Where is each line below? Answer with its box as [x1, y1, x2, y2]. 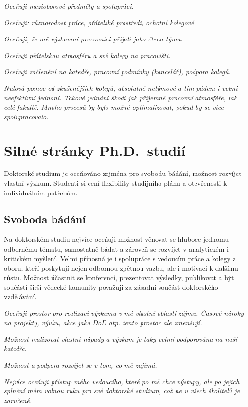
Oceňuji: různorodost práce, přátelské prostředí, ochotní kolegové [4, 17, 194, 27]
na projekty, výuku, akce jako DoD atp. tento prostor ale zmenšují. [4, 317, 202, 328]
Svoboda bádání [4, 211, 86, 226]
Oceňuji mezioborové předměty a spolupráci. [4, 1, 134, 11]
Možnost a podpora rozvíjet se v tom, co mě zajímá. [4, 359, 157, 369]
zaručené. [4, 395, 32, 405]
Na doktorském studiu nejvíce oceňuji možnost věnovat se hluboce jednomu [4, 234, 229, 244]
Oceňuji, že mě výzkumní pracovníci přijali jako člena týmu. [4, 34, 183, 44]
